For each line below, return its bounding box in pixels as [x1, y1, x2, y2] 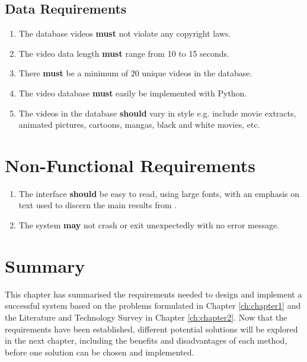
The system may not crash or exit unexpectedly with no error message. [18, 219, 280, 231]
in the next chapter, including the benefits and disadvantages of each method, [5, 334, 287, 347]
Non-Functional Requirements [5, 153, 255, 177]
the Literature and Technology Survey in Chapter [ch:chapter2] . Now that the [5, 311, 287, 323]
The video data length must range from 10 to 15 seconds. [18, 47, 229, 59]
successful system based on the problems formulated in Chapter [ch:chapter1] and [5, 299, 301, 312]
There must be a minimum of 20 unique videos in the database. [18, 67, 252, 79]
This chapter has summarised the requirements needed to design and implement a [5, 287, 302, 300]
